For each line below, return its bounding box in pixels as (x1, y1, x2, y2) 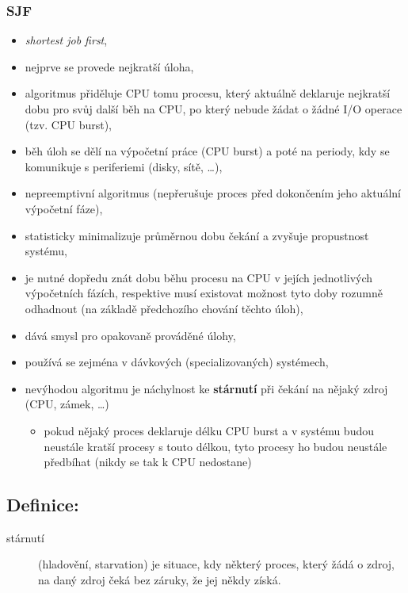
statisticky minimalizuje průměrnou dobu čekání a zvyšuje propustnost (25, 227, 369, 243)
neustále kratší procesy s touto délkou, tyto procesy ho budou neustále (44, 438, 387, 454)
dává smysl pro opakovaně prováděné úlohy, (25, 327, 236, 343)
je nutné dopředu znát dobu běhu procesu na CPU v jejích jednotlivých (25, 269, 373, 285)
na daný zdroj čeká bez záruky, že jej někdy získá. (38, 572, 281, 588)
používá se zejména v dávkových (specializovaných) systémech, (25, 354, 329, 370)
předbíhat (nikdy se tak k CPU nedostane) (44, 453, 252, 470)
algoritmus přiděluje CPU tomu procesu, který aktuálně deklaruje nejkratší (25, 85, 391, 101)
